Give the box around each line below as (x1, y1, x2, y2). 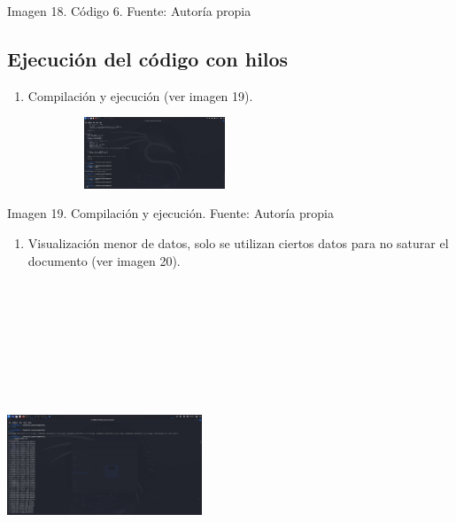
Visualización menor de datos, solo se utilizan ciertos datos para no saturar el (27, 234, 449, 253)
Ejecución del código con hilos (7, 44, 289, 72)
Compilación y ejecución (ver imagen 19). (27, 86, 253, 105)
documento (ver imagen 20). (27, 251, 181, 269)
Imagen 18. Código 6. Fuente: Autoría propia (7, 2, 251, 19)
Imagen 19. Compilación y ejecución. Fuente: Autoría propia (7, 204, 334, 222)
